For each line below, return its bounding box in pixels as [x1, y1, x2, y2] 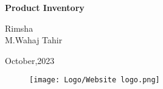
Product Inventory [5, 1, 85, 13]
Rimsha [5, 21, 33, 34]
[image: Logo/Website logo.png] [29, 76, 160, 85]
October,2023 [5, 54, 55, 66]
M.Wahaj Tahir [5, 34, 63, 46]
